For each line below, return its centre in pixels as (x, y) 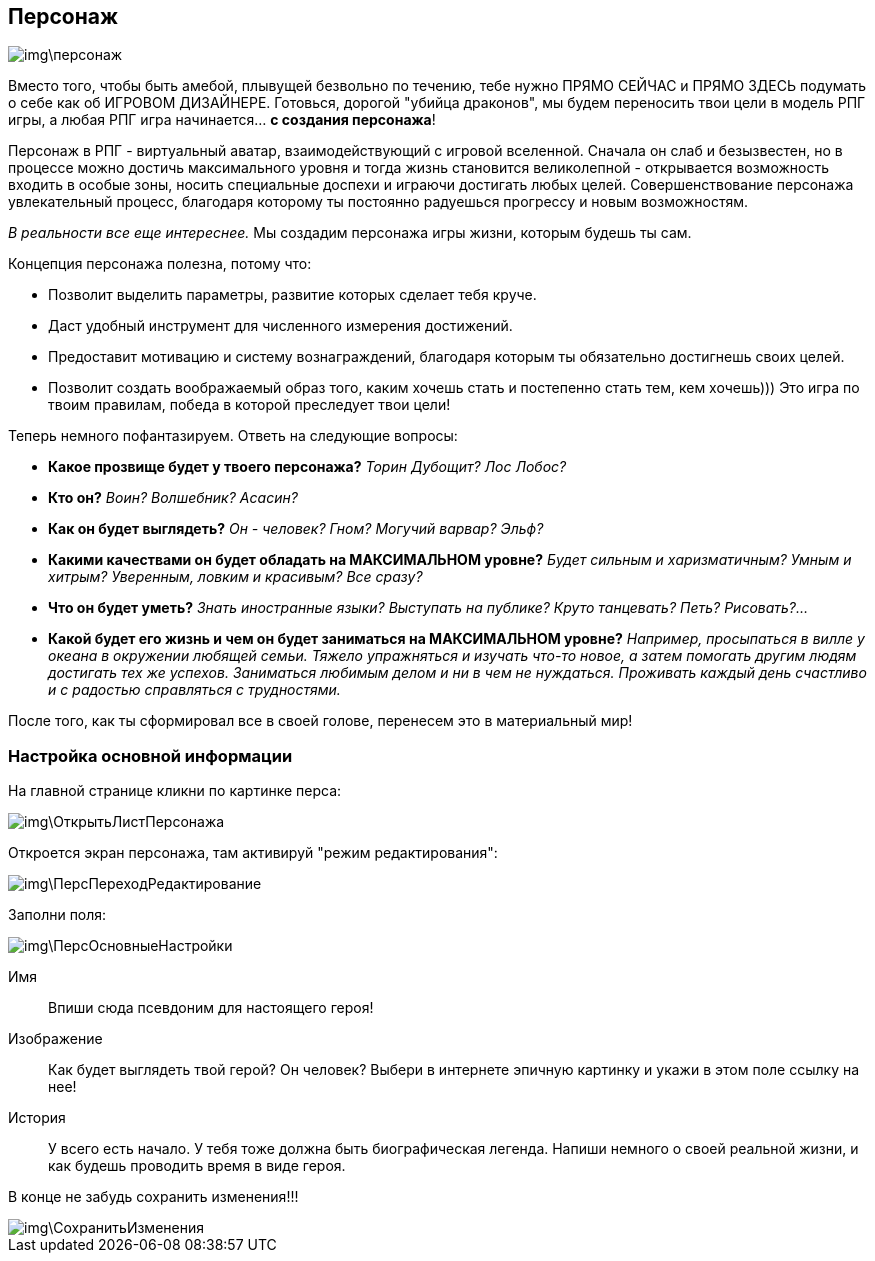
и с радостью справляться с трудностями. (194, 690)
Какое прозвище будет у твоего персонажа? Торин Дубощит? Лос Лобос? (307, 467)
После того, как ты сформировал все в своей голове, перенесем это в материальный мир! (320, 721)
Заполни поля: (57, 915)
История (37, 1118)
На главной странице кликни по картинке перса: (175, 791)
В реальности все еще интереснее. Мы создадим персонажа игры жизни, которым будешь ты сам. (350, 233)
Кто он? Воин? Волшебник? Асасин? (173, 498)
